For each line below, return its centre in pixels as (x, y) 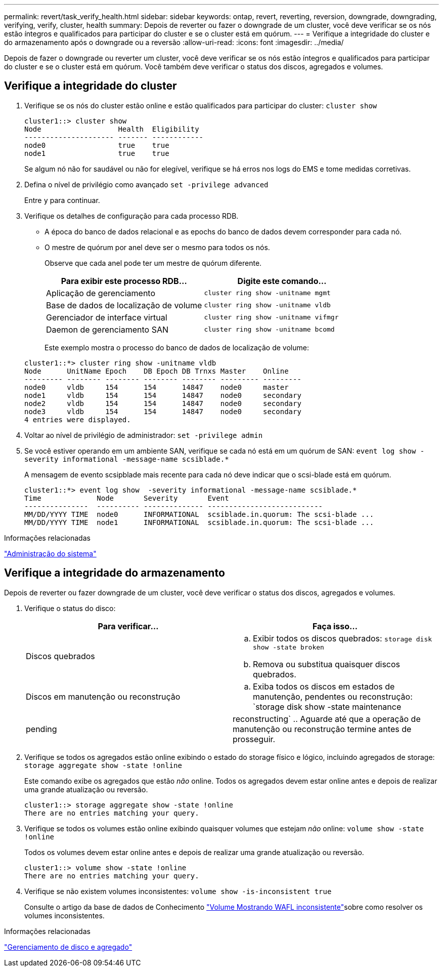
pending (41, 729)
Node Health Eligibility (112, 129)
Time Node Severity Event (127, 498)
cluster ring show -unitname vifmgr (271, 317)
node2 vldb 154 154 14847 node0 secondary (163, 403)
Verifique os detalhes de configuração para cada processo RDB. (131, 216)
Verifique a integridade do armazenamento (115, 573)
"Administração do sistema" (50, 553)
